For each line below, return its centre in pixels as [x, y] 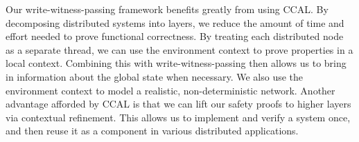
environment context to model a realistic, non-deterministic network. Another [170, 90]
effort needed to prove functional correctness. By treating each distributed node [175, 36]
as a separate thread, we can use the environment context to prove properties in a [179, 49]
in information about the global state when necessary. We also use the [155, 76]
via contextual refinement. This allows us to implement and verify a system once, [178, 117]
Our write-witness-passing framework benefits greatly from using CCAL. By [167, 9]
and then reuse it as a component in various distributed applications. [152, 131]
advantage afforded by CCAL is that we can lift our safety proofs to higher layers [178, 104]
